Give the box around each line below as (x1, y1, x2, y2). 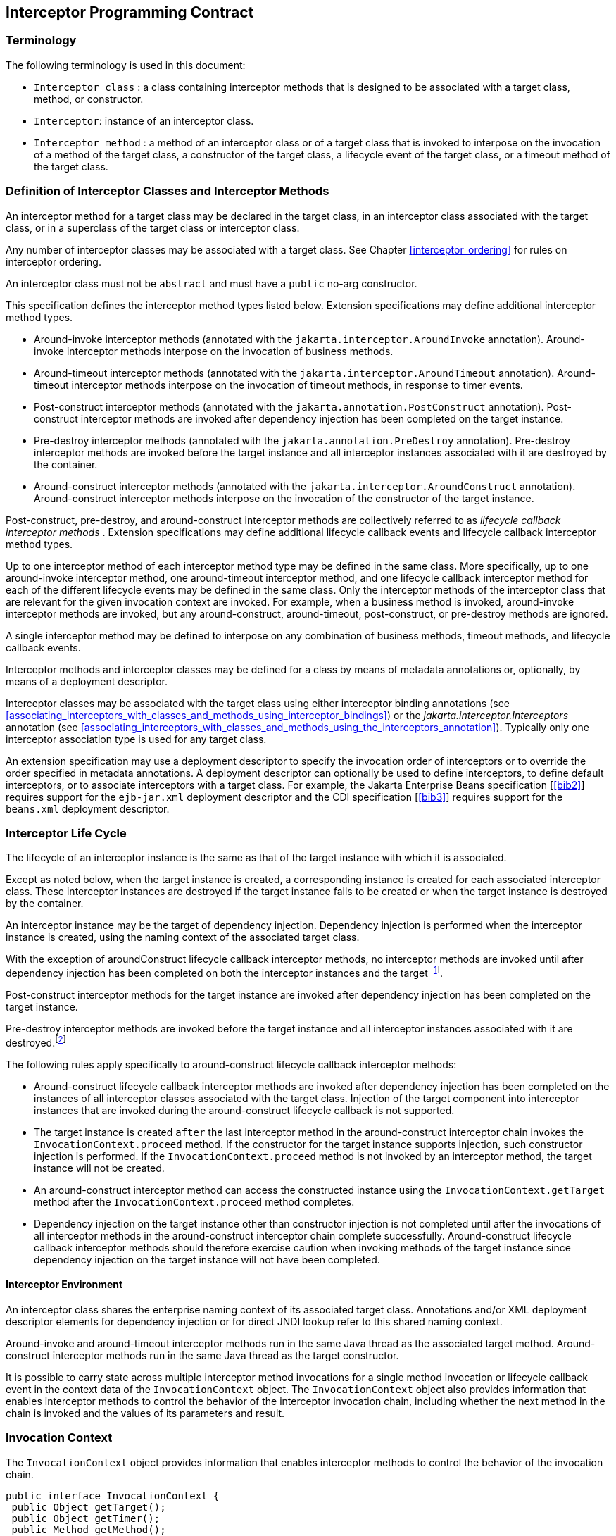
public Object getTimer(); (11, 1512, 161, 1524)
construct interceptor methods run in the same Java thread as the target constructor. (6, 1349, 399, 1361)
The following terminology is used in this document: (6, 58, 246, 71)
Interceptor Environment (6, 1278, 123, 1291)
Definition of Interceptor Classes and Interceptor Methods (6, 184, 329, 199)
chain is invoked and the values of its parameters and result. (6, 1406, 285, 1419)
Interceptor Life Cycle (6, 825, 127, 840)
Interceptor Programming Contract (6, 4, 254, 21)
